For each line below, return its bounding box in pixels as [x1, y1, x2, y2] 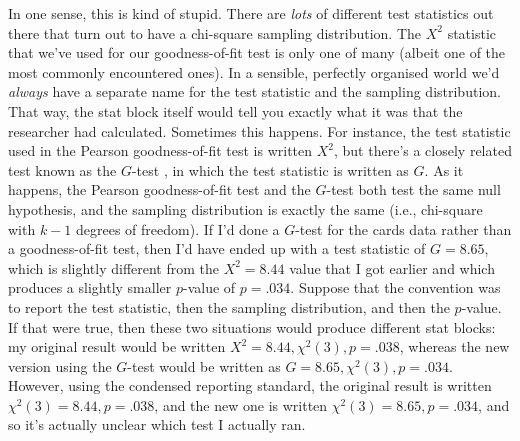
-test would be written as [127, 355, 281, 376]
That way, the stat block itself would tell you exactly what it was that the [8, 100, 463, 121]
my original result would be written [8, 336, 226, 357]
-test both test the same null [326, 179, 501, 200]
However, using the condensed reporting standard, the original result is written [8, 375, 492, 396]
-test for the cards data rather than [295, 218, 512, 239]
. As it [424, 159, 464, 180]
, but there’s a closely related [334, 140, 512, 161]
